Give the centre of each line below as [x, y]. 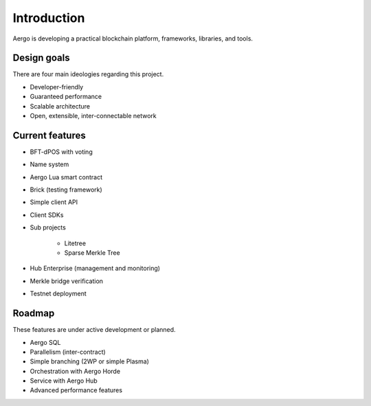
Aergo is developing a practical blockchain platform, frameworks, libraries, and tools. [133, 38]
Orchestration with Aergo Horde [75, 371]
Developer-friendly [57, 87]
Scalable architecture [60, 106]
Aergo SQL [45, 342]
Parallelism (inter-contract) [68, 352]
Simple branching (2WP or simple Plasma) [89, 361]
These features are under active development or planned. [94, 330]
